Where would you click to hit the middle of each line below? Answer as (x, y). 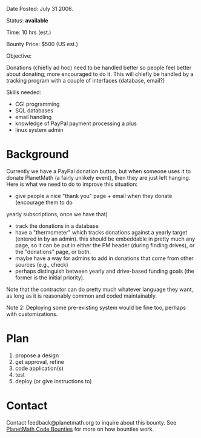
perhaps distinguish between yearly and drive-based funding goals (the (105, 271)
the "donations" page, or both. (53, 252)
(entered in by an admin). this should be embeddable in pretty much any (105, 239)
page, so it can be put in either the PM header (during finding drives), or (105, 245)
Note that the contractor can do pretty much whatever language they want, (100, 289)
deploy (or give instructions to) (53, 381)
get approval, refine (40, 361)
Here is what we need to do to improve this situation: (72, 184)
